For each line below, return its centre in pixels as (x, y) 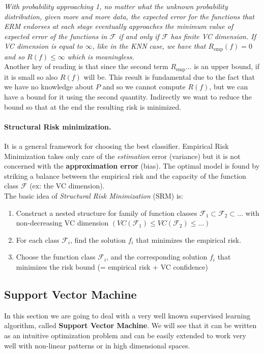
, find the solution (98, 239)
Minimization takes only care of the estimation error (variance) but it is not (122, 156)
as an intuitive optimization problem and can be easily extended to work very (125, 335)
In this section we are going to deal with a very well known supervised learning (127, 315)
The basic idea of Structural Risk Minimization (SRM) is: (94, 196)
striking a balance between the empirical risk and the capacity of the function (125, 175)
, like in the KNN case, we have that (149, 46)
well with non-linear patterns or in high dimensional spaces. (97, 345)
